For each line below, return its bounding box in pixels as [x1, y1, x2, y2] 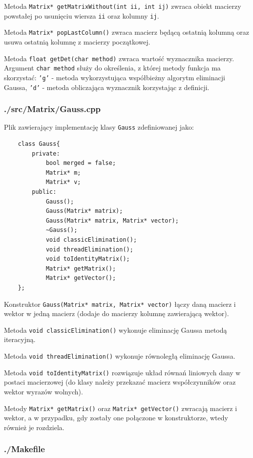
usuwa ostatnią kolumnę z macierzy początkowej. [4, 36, 150, 46]
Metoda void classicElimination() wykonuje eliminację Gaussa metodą [4, 324, 227, 335]
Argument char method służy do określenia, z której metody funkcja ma [4, 63, 221, 73]
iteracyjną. [4, 334, 36, 344]
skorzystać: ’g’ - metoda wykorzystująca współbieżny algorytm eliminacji [4, 72, 225, 82]
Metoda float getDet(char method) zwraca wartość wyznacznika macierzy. [4, 53, 234, 63]
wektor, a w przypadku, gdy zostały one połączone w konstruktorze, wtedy [4, 412, 228, 423]
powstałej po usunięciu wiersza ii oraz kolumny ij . [4, 10, 159, 21]
